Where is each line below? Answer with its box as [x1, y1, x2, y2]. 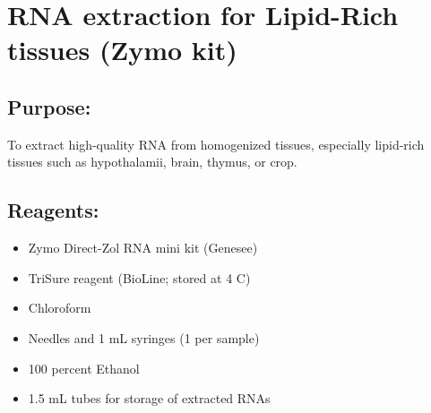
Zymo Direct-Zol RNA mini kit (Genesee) [28, 238, 258, 257]
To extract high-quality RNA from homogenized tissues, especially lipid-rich [7, 134, 425, 153]
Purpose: [7, 92, 91, 120]
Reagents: [7, 196, 99, 224]
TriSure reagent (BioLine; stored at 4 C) [28, 268, 251, 287]
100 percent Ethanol [28, 358, 140, 377]
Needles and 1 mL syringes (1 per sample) [28, 328, 260, 347]
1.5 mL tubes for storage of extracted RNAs [28, 389, 271, 408]
